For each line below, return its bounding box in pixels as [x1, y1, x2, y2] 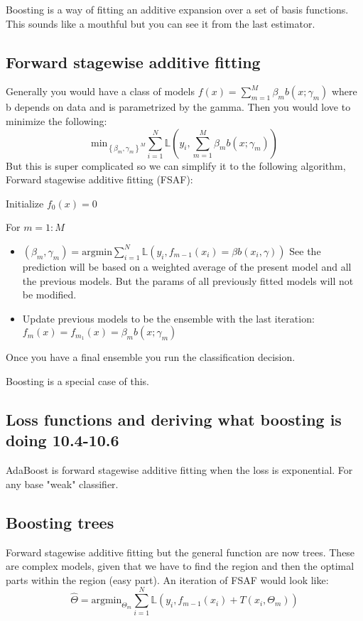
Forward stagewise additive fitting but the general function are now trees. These [6, 544, 355, 559]
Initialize [6, 195, 44, 210]
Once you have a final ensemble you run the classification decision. [6, 350, 296, 364]
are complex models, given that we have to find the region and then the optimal [6, 558, 354, 573]
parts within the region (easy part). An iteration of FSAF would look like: [6, 572, 329, 587]
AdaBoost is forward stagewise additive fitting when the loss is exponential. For [6, 463, 353, 477]
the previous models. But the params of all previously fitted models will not [22, 273, 354, 288]
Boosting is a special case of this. [6, 373, 149, 388]
